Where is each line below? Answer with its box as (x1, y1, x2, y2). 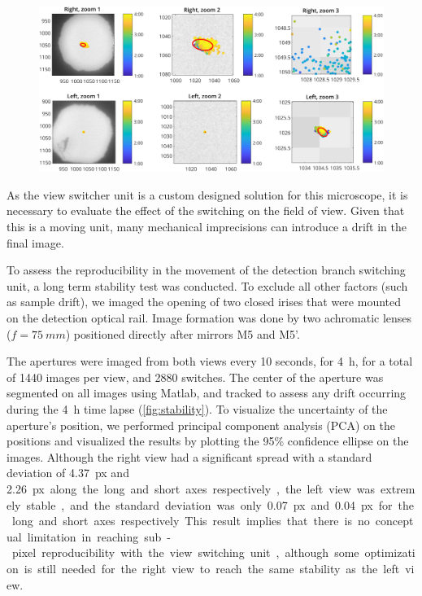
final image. (7, 234, 64, 251)
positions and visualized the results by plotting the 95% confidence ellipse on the (7, 432, 409, 449)
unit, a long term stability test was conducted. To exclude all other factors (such (7, 277, 408, 294)
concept (375, 512, 414, 529)
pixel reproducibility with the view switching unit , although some (11, 544, 359, 561)
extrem (381, 480, 415, 497)
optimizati (364, 544, 415, 561)
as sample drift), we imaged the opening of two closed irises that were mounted (7, 293, 402, 310)
